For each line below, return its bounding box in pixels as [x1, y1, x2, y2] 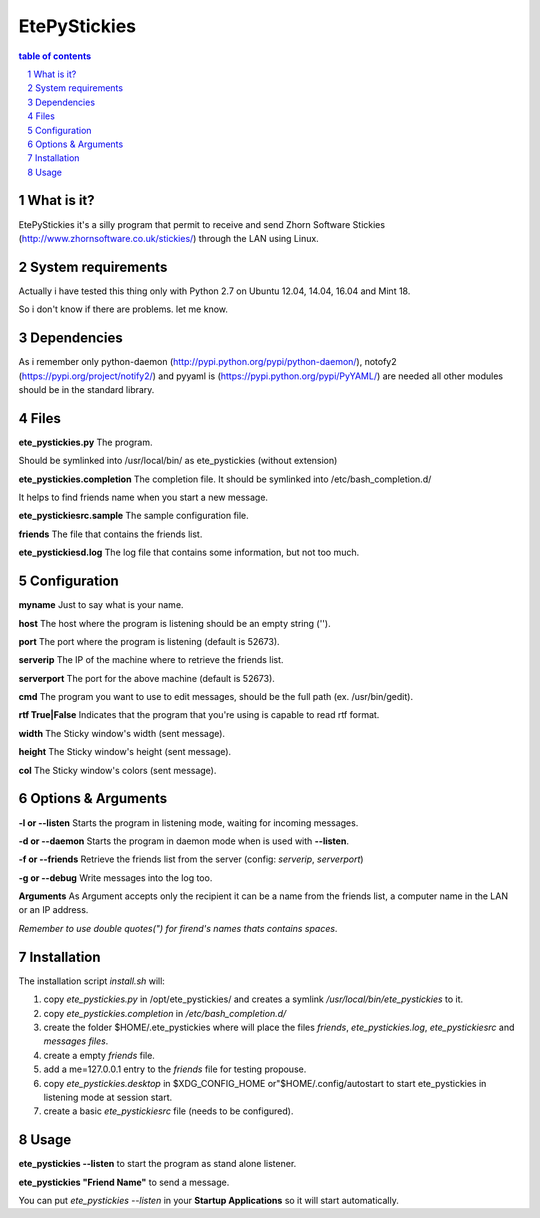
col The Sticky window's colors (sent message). [18, 764, 217, 776]
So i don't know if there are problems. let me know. [18, 303, 229, 315]
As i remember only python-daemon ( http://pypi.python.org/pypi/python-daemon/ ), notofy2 [18, 356, 397, 368]
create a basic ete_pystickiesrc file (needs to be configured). [43, 1105, 294, 1117]
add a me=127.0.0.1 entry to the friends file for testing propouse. [43, 1063, 307, 1075]
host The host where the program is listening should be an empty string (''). [18, 617, 331, 629]
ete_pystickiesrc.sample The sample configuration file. [18, 510, 249, 522]
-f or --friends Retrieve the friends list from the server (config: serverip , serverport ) [18, 853, 364, 865]
